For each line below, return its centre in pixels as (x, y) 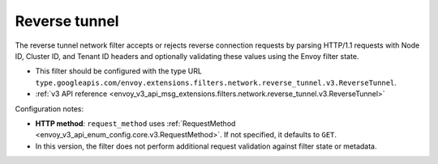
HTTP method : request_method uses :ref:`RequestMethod (135, 123)
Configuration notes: (49, 108)
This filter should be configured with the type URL (119, 71)
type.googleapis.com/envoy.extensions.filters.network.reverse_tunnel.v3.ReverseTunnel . (216, 82)
